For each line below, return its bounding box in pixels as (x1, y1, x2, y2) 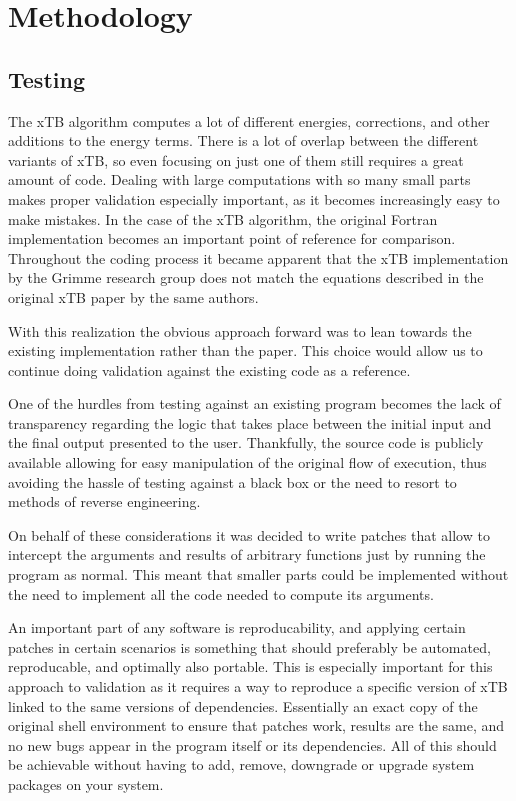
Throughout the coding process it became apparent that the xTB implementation (8, 247, 509, 268)
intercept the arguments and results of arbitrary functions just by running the (8, 544, 486, 565)
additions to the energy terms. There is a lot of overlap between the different (8, 130, 479, 151)
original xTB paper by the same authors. (8, 286, 259, 307)
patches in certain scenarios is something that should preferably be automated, (8, 636, 491, 657)
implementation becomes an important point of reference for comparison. (8, 228, 456, 249)
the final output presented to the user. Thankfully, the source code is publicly (8, 432, 484, 453)
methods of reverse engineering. (8, 491, 201, 512)
